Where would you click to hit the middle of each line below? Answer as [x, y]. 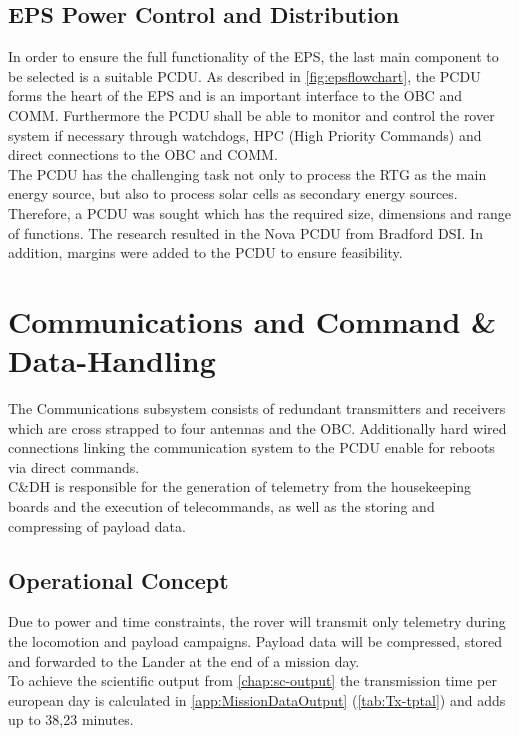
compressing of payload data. [97, 525]
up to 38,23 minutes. [71, 719]
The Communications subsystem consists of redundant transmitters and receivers [257, 408]
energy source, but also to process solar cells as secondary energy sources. [233, 193]
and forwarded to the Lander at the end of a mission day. [184, 660]
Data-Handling [112, 360]
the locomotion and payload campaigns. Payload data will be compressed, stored [255, 641]
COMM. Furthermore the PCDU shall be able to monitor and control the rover [251, 114]
